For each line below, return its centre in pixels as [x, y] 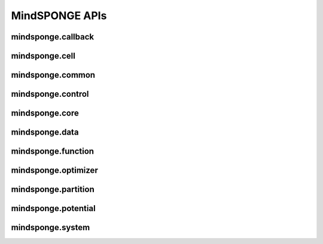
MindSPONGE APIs [59, 16]
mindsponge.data [45, 132]
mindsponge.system [51, 228]
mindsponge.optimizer [54, 170]
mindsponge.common [53, 75]
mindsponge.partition [53, 189]
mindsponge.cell [43, 56]
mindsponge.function [53, 152]
